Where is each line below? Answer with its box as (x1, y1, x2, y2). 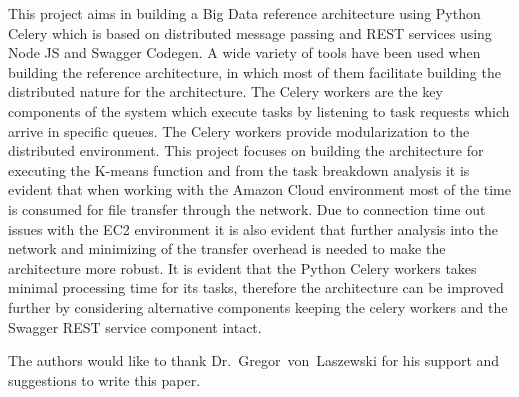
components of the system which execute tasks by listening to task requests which (8, 100, 510, 121)
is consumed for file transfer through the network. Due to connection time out (8, 198, 486, 219)
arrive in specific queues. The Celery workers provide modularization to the (8, 120, 470, 141)
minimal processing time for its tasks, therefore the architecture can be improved (8, 277, 504, 298)
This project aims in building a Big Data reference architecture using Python (8, 3, 481, 23)
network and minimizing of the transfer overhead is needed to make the (8, 238, 446, 259)
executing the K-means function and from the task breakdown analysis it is (8, 159, 470, 180)
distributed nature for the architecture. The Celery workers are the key (8, 81, 443, 102)
